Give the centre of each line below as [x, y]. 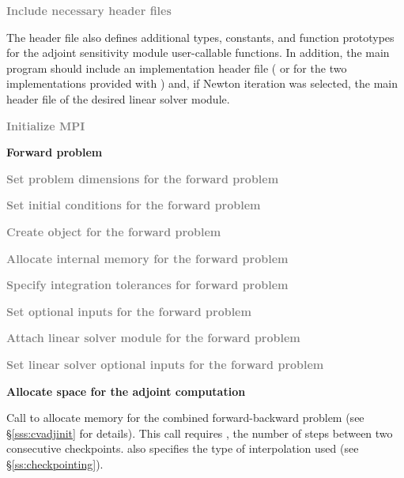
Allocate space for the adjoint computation [126, 391]
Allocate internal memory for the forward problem [147, 258]
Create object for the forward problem [114, 231]
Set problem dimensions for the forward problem [143, 178]
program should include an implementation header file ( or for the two [177, 68]
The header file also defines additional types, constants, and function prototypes [200, 37]
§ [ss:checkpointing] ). [55, 463]
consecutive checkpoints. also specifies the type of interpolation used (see [183, 448]
